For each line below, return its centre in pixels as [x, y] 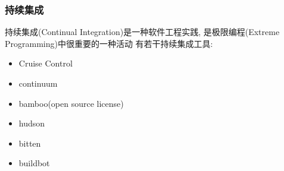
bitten [30, 143]
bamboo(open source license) [71, 103]
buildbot [34, 163]
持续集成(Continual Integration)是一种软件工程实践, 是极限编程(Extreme [142, 32]
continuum [38, 83]
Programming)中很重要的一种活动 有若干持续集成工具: [109, 43]
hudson [32, 123]
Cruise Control [46, 63]
